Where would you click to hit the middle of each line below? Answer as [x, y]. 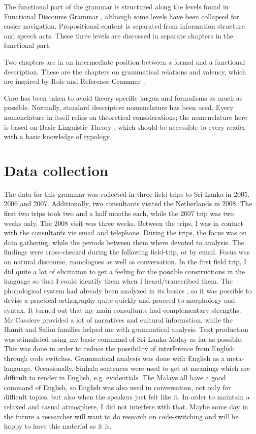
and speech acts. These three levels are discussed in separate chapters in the [119, 35]
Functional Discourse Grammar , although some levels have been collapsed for [122, 16]
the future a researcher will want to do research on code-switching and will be [121, 416]
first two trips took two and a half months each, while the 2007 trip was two [119, 213]
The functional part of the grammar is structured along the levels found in [116, 6]
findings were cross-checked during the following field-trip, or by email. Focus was [127, 252]
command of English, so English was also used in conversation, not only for [118, 387]
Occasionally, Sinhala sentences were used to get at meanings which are [142, 368]
